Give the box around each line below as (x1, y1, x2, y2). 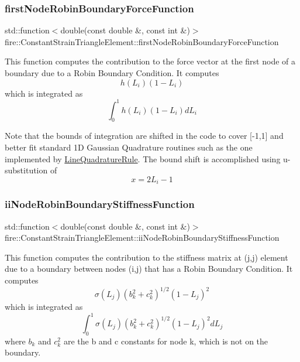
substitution (5, 164, 48, 176)
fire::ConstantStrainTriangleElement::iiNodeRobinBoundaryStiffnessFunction (5, 231, 280, 244)
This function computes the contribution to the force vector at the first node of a (5, 55, 295, 67)
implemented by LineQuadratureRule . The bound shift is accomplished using (5, 152, 281, 165)
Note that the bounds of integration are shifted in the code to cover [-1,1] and (5, 129, 284, 142)
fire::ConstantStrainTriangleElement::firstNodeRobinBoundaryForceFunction (5, 35, 279, 47)
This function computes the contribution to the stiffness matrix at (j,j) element (5, 251, 288, 263)
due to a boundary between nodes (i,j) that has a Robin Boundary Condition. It (5, 262, 293, 275)
